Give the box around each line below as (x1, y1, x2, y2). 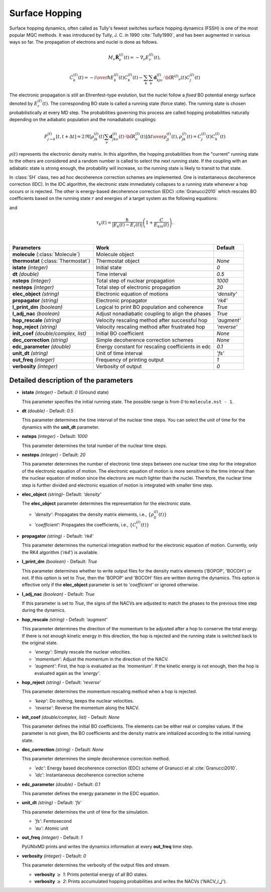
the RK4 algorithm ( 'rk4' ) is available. (22, 549, 99, 555)
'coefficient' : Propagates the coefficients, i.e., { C (34, 522, 137, 528)
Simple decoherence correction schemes (96, 337, 194, 344)
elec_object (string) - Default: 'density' (22, 491, 101, 497)
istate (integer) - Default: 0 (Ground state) (22, 389, 109, 395)
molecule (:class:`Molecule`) (12, 251, 80, 258)
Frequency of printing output (96, 356, 164, 363)
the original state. (22, 640, 58, 646)
